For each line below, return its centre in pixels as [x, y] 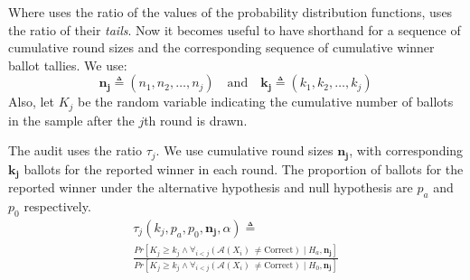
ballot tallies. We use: [68, 65]
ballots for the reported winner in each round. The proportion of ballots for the [244, 168]
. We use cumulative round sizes [244, 150]
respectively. [57, 206]
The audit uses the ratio [75, 150]
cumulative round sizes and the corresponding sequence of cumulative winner [221, 47]
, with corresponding [406, 150]
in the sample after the [71, 120]
